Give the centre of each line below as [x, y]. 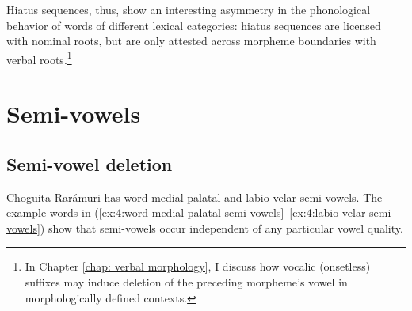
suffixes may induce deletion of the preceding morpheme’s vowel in [186, 281]
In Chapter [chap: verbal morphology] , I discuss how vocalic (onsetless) [198, 266]
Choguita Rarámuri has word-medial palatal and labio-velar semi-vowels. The [195, 197]
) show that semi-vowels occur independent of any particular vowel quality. [221, 228]
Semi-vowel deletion [90, 163]
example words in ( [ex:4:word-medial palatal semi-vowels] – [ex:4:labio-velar [186, 212]
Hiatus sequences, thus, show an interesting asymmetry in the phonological [189, 9]
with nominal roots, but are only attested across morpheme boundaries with [191, 41]
